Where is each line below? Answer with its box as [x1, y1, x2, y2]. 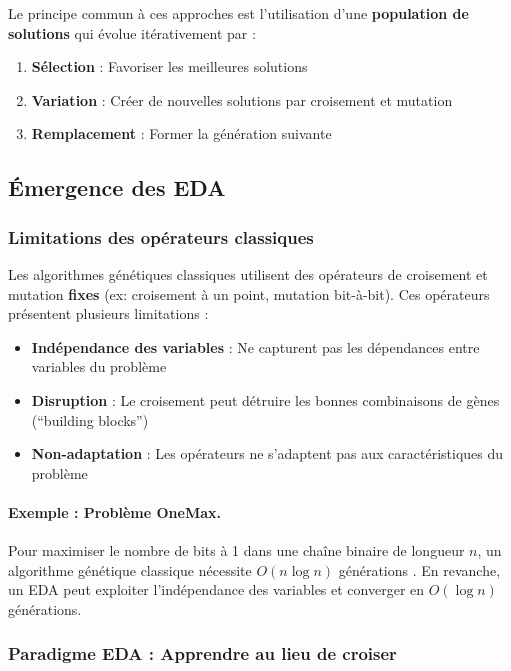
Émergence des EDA [8, 172, 226, 203]
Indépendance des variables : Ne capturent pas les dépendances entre [31, 336, 480, 357]
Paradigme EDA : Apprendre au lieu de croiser [8, 641, 397, 666]
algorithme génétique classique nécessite [8, 559, 252, 580]
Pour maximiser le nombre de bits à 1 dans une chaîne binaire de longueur [8, 540, 465, 561]
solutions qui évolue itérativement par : [8, 22, 256, 43]
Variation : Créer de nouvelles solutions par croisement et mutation [31, 89, 453, 110]
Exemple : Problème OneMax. [8, 501, 221, 522]
